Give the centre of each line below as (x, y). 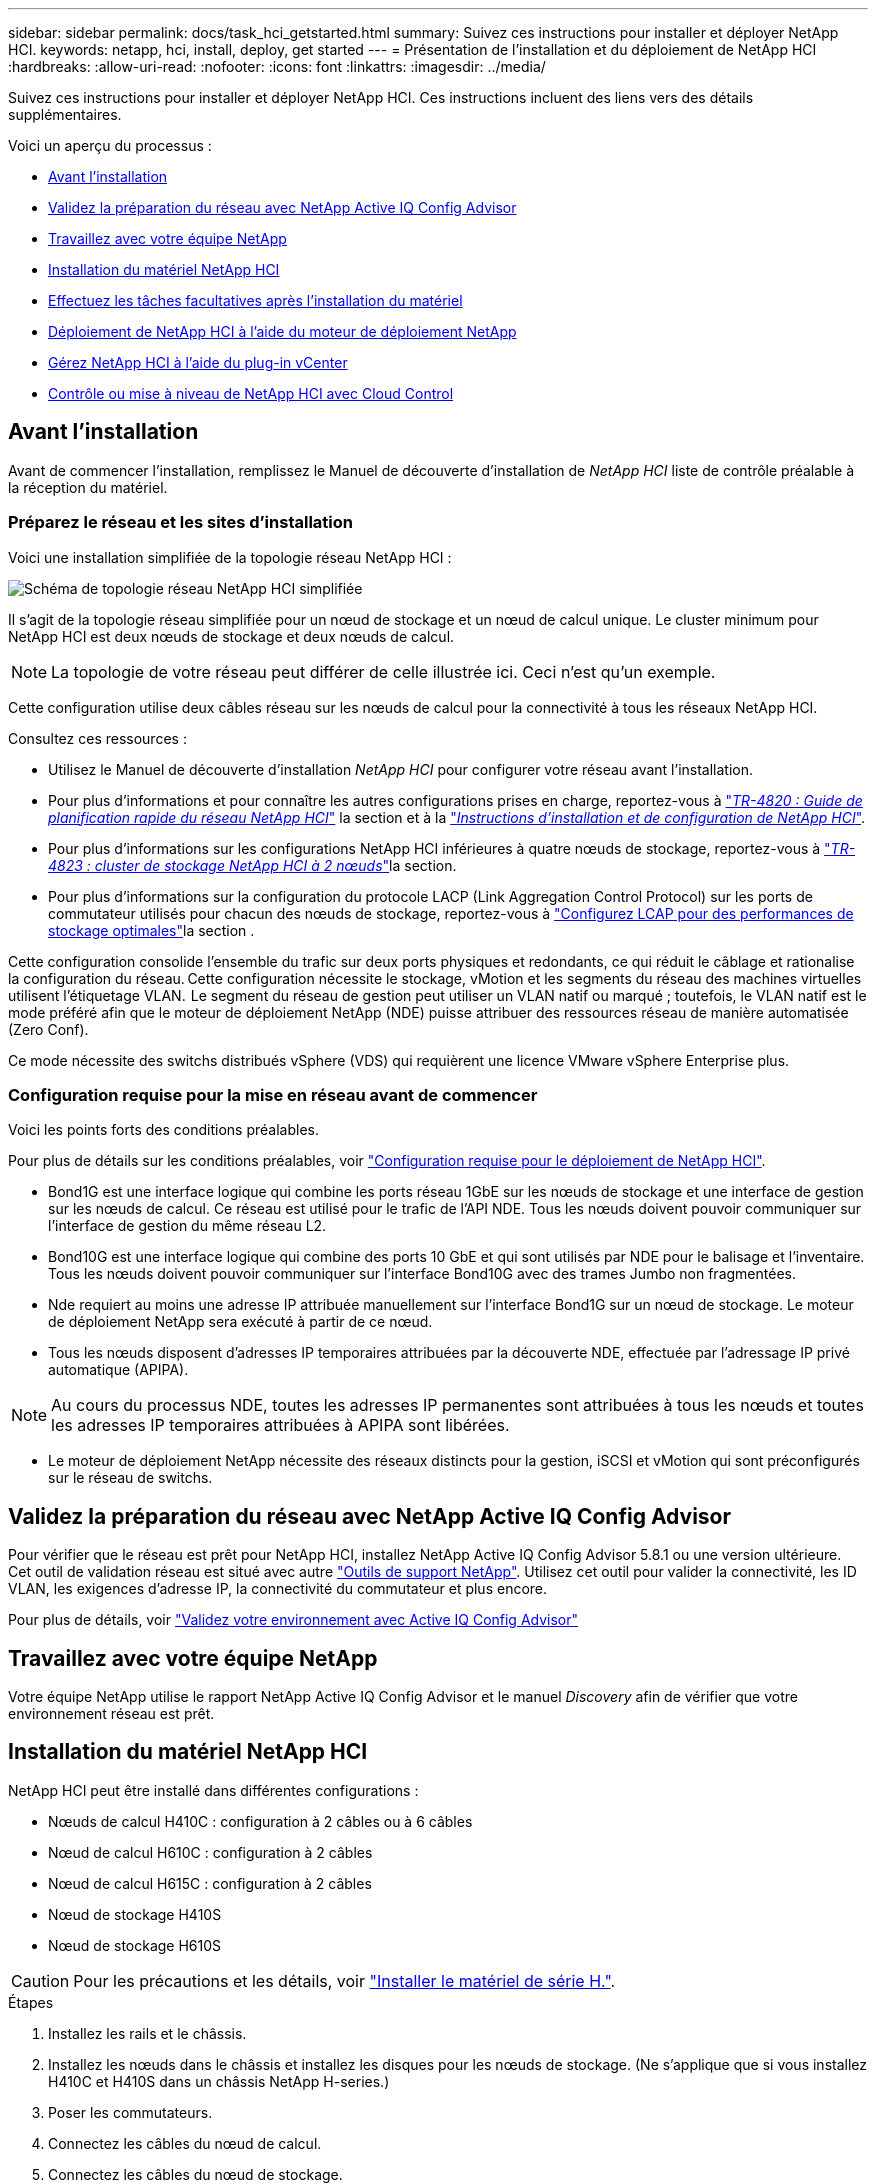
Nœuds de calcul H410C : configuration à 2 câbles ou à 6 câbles (260, 1821)
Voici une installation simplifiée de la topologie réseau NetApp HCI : (230, 557)
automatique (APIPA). (118, 1370)
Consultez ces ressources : (97, 738)
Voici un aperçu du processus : (110, 145)
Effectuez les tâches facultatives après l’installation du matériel (255, 300)
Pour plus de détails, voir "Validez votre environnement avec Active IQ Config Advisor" (293, 1620)
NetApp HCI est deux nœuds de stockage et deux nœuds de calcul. (231, 636)
